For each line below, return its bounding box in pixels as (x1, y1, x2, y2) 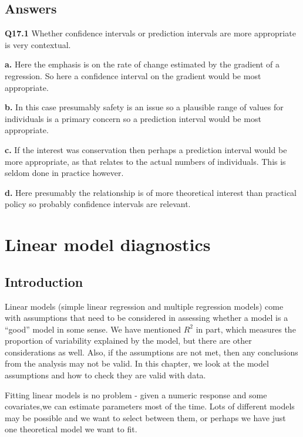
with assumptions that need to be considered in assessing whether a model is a (5, 311, 288, 324)
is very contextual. (5, 38, 71, 50)
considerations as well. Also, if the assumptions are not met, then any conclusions (5, 345, 298, 358)
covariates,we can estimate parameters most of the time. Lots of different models (5, 400, 295, 412)
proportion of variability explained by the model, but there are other (5, 334, 252, 347)
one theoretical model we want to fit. (5, 423, 137, 435)
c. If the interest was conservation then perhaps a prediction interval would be (5, 143, 287, 155)
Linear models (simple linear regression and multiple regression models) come (5, 300, 284, 312)
